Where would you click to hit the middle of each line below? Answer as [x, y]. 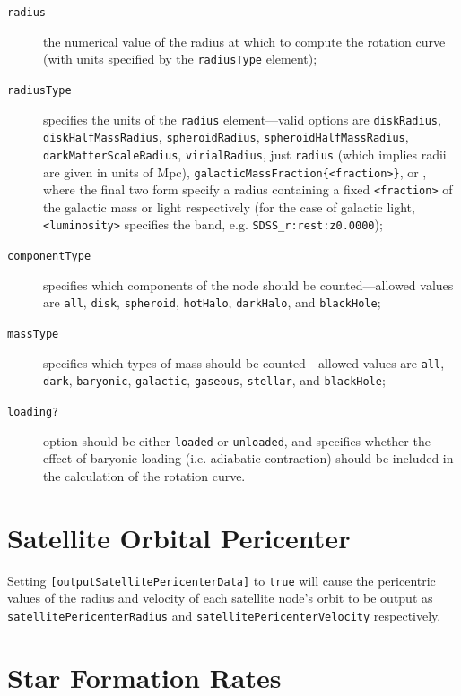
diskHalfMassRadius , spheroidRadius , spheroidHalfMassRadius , [226, 137]
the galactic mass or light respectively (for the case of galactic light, [229, 206]
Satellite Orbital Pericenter [179, 537]
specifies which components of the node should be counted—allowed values [248, 284]
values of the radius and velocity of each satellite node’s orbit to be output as [220, 598]
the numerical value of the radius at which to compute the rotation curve [244, 41]
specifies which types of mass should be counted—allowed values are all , [244, 362]
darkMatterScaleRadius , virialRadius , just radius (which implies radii [245, 154]
